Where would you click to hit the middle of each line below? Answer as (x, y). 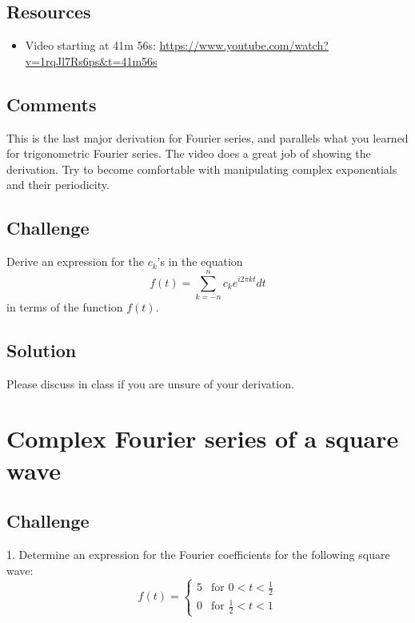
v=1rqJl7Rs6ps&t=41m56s (91, 60)
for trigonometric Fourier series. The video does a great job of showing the (189, 153)
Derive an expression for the (75, 261)
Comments (52, 104)
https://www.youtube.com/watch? (244, 45)
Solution (42, 350)
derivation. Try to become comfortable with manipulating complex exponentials (202, 169)
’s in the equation (200, 261)
